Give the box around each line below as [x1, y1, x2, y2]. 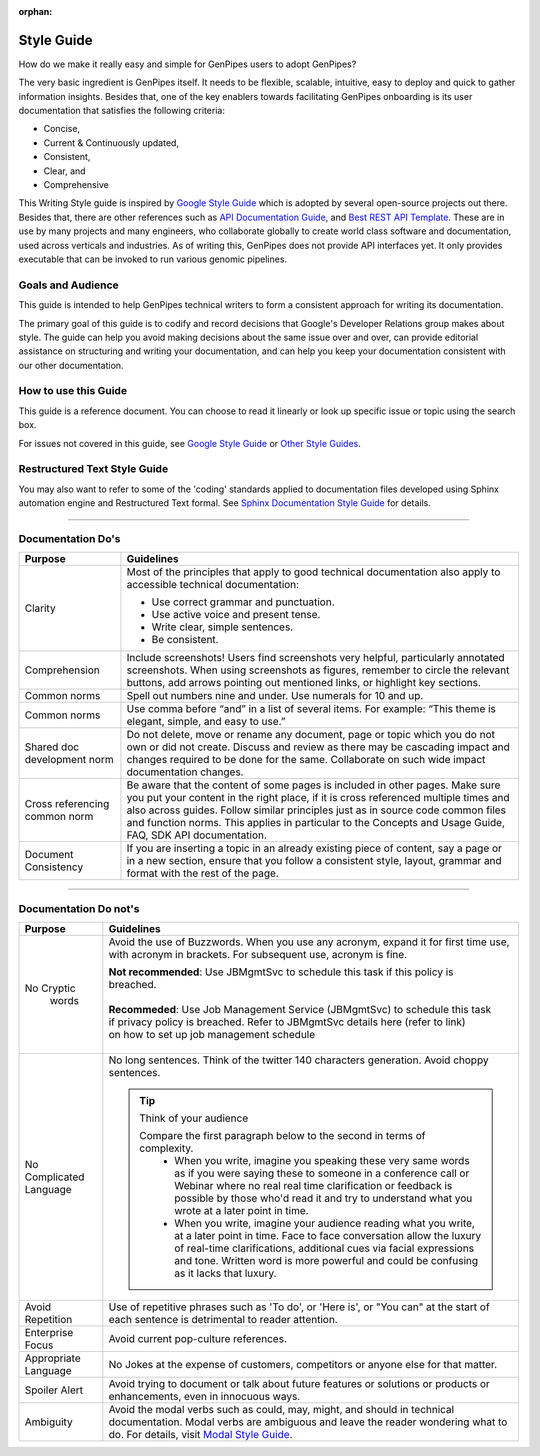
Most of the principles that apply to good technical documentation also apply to [126, 565, 501, 579]
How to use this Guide [18, 384, 128, 398]
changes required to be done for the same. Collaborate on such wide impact [126, 753, 486, 767]
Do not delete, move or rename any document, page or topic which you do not [126, 728, 495, 742]
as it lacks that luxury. [173, 1266, 277, 1280]
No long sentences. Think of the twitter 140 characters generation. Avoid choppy [108, 1053, 489, 1067]
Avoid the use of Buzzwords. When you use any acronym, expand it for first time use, [108, 935, 510, 949]
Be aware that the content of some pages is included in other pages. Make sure [126, 778, 501, 792]
